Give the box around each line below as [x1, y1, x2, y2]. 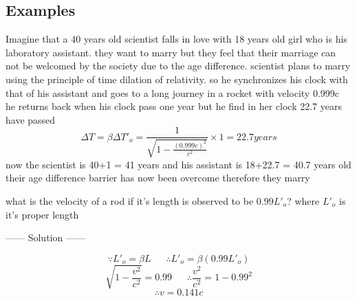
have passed [6, 112, 56, 126]
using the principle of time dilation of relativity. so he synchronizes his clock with [6, 71, 348, 86]
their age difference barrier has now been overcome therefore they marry [6, 170, 310, 185]
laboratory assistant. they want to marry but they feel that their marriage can [6, 45, 336, 59]
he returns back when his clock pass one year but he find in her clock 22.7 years [6, 99, 342, 113]
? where [287, 194, 320, 208]
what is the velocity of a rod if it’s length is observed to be [6, 194, 254, 208]
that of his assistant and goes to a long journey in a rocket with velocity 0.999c [6, 85, 340, 100]
